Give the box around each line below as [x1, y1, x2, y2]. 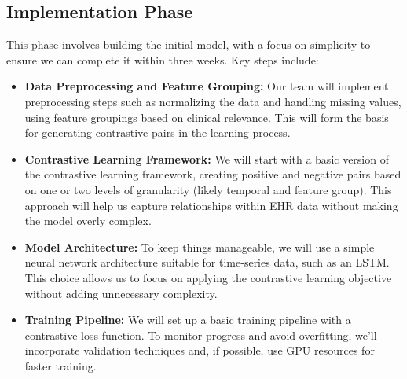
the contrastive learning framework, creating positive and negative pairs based [24, 166, 401, 182]
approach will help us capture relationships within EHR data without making [24, 197, 398, 213]
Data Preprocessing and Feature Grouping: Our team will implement [24, 78, 389, 94]
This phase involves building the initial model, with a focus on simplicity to [6, 36, 371, 53]
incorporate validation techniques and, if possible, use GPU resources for [24, 342, 375, 359]
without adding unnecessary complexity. [24, 285, 218, 301]
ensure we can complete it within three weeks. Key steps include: [6, 51, 319, 68]
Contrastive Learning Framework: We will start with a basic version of [24, 150, 389, 167]
